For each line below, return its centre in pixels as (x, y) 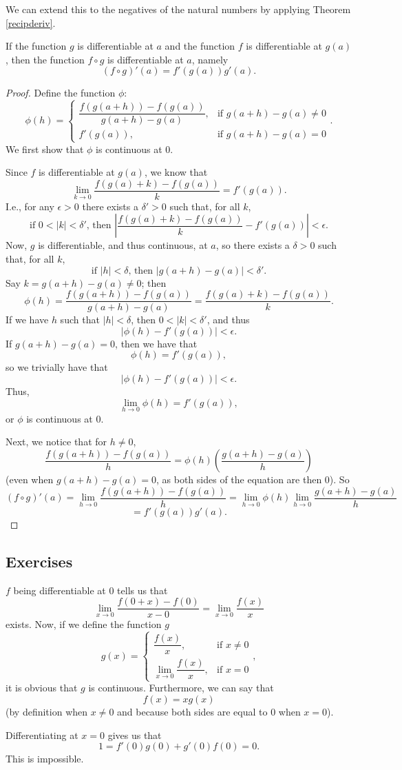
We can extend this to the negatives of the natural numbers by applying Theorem (178, 9)
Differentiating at (42, 734)
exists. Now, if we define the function (84, 624)
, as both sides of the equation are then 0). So (253, 479)
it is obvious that (42, 688)
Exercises (39, 561)
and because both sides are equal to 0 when (209, 712)
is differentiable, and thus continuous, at (123, 245)
